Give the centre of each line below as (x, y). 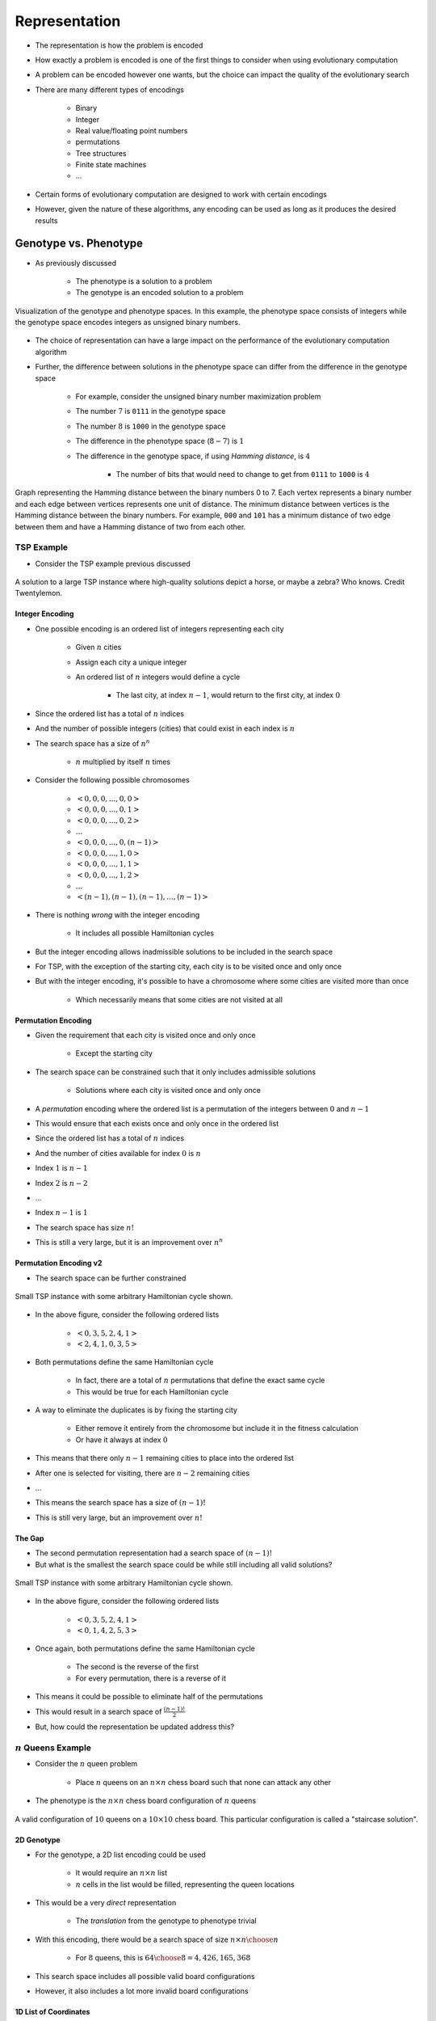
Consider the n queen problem (86, 1764)
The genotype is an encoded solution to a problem (159, 293)
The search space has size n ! (85, 1227)
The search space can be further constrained (111, 1278)
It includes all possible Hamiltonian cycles (145, 933)
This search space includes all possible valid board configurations (145, 1976)
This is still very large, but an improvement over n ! (119, 1517)
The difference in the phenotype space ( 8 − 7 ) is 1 (160, 441)
